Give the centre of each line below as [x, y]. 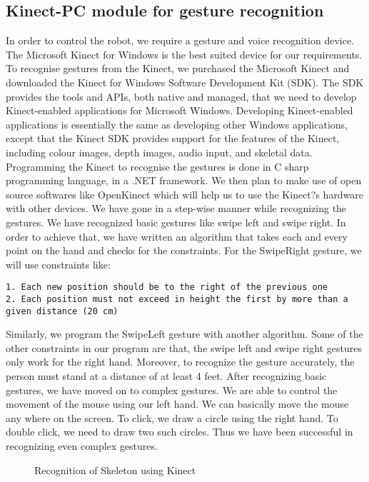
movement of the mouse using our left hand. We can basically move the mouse [177, 404]
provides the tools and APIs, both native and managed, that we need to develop [181, 96]
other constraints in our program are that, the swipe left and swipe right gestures [184, 347]
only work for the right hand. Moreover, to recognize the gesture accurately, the [180, 362]
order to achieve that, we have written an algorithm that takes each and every [177, 236]
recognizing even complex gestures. [82, 446]
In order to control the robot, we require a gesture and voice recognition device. [180, 40]
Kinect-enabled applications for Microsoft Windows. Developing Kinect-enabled [180, 110]
